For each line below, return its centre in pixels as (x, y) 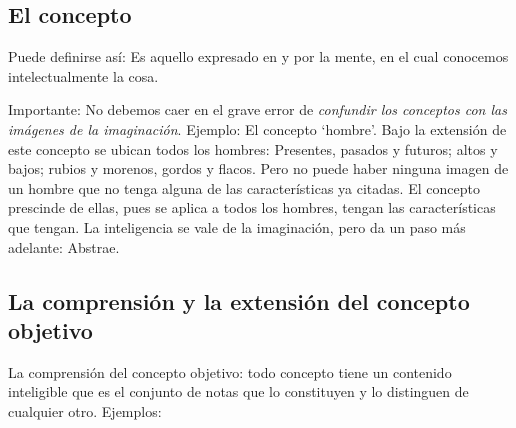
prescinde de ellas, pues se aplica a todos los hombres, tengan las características (252, 207)
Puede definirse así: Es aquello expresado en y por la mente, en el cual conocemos (258, 56)
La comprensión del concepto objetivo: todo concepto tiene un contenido (230, 371)
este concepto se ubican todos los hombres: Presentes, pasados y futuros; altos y (253, 148)
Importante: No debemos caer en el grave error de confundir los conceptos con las (257, 109)
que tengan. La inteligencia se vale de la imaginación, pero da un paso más (237, 226)
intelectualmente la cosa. (83, 75)
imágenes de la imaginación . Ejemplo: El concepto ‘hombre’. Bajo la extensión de (257, 128)
